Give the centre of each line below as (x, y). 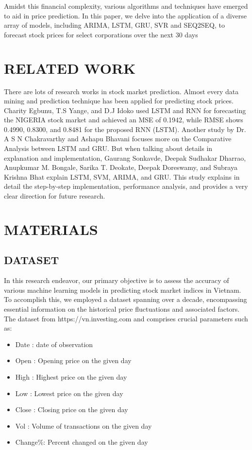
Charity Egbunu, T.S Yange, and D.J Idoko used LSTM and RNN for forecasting (125, 110)
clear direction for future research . (55, 196)
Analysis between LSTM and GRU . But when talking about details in (108, 148)
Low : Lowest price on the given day (69, 393)
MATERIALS (51, 229)
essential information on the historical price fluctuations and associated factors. (122, 308)
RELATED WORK (70, 68)
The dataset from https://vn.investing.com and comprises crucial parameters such (126, 318)
